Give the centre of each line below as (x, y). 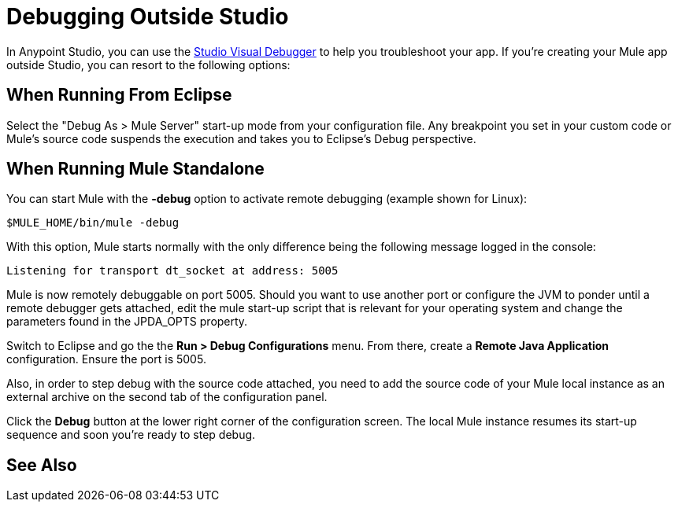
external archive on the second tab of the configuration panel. (167, 397)
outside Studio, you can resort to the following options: (148, 64)
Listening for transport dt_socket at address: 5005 (172, 271)
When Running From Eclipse (119, 95)
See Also (42, 465)
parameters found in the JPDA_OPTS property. (127, 322)
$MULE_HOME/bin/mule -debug (93, 223)
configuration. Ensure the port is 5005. (106, 359)
